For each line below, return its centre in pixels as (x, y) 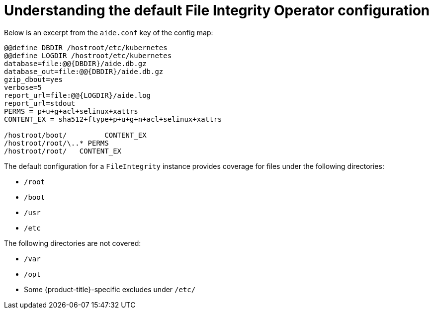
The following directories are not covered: (73, 243)
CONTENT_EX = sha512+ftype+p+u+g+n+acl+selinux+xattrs (113, 119)
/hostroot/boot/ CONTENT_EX (75, 135)
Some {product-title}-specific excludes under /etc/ (110, 289)
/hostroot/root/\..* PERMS (56, 143)
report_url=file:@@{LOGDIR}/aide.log (78, 95)
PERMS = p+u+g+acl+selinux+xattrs (71, 111)
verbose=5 (23, 87)
